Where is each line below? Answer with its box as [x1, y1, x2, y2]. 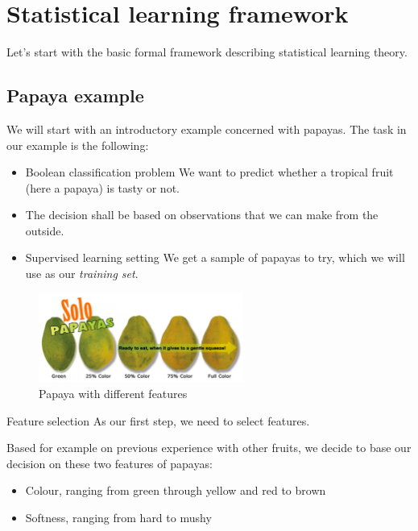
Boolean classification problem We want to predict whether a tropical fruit [25, 164, 394, 180]
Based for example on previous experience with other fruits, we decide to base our [6, 439, 412, 456]
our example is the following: [6, 136, 149, 153]
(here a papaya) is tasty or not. [25, 179, 180, 196]
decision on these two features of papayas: [6, 454, 213, 471]
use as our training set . [25, 265, 139, 282]
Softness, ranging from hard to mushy [25, 509, 212, 526]
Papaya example [6, 83, 144, 108]
